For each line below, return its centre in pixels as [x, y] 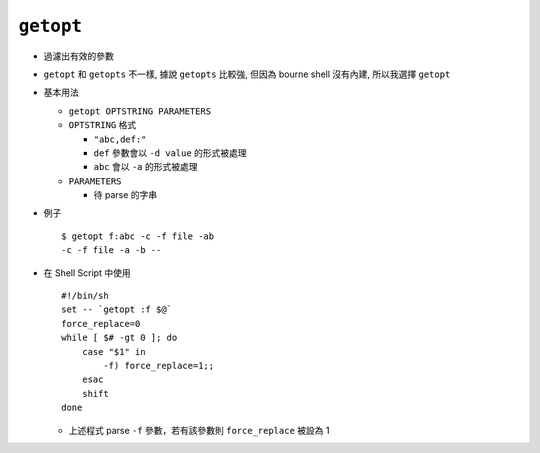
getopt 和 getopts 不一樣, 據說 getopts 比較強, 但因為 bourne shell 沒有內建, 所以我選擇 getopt [247, 74]
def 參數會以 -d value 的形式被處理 [170, 152]
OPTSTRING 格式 [102, 125]
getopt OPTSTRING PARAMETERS [140, 111]
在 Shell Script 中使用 [87, 272]
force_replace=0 [101, 323]
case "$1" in [113, 351]
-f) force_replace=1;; [159, 365]
